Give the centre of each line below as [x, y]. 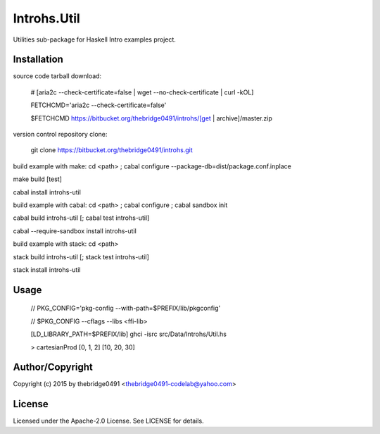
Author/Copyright [53, 367]
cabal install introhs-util [47, 192]
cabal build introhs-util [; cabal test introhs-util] [81, 218]
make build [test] [38, 179]
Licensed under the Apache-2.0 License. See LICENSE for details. [108, 421]
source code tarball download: [57, 76]
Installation [38, 60]
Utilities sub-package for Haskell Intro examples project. [94, 39]
